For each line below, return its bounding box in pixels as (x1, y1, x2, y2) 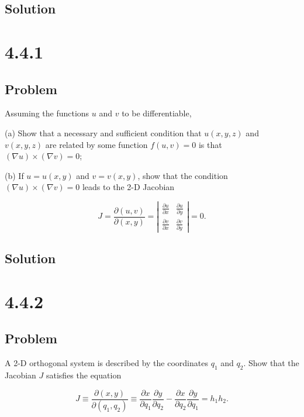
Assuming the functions (5, 107, 89, 119)
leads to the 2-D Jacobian (82, 181, 175, 193)
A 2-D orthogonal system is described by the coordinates (5, 357, 208, 369)
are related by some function (45, 138, 148, 150)
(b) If (5, 169, 24, 181)
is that (198, 138, 222, 150)
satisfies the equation (46, 368, 122, 381)
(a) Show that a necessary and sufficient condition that (5, 126, 202, 139)
